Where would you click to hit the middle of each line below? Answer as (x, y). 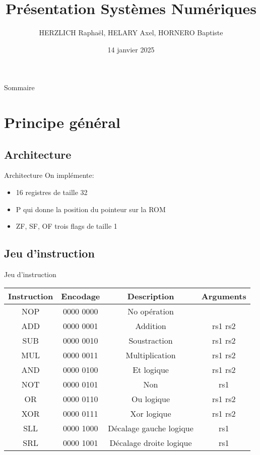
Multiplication (151, 355)
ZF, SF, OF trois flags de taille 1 (67, 226)
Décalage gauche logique (151, 428)
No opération (151, 311)
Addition (151, 326)
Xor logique (151, 413)
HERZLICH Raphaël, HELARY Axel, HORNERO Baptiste (131, 32)
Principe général (62, 122)
